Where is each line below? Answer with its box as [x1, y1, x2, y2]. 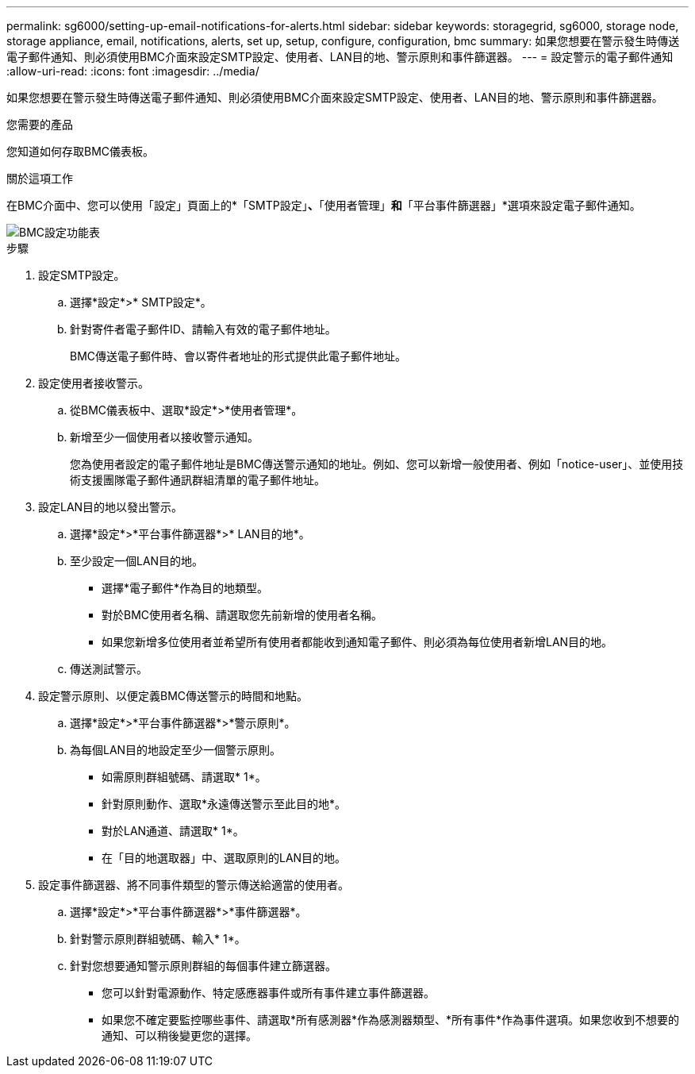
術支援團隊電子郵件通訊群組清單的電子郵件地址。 [70, 473, 325, 487]
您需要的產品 [6, 117, 73, 131]
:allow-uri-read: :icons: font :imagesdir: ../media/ [6, 64, 259, 78]
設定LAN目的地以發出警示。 [38, 500, 183, 514]
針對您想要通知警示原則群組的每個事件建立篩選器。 [70, 959, 336, 972]
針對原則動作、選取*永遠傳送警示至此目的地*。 [102, 797, 347, 810]
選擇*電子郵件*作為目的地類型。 [102, 581, 269, 595]
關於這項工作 [6, 171, 73, 185]
